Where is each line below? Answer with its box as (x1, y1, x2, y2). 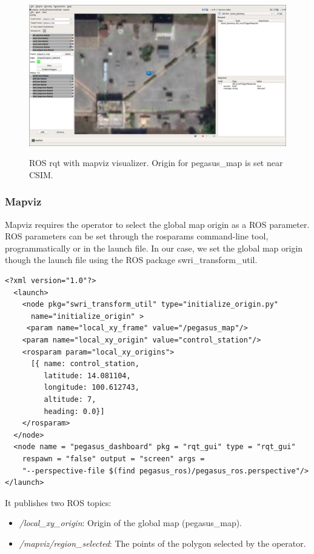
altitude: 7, (44, 395, 96, 404)
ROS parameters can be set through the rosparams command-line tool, (5, 230, 269, 242)
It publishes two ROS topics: (5, 496, 112, 509)
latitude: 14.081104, (44, 371, 131, 380)
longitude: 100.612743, (44, 383, 139, 392)
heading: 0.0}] (44, 407, 105, 416)
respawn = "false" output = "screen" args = (22, 454, 205, 463)
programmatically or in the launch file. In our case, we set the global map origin (5, 241, 303, 254)
